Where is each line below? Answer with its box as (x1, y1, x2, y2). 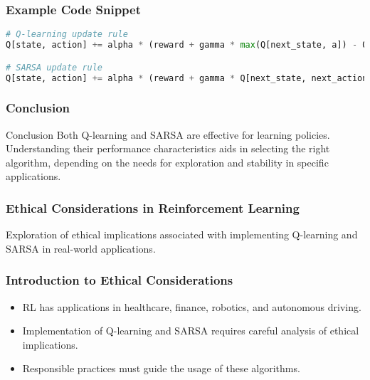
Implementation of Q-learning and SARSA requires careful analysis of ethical (22, 323, 359, 338)
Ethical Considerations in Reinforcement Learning (6, 199, 300, 216)
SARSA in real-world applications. (6, 241, 156, 255)
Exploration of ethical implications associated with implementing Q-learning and (6, 227, 358, 242)
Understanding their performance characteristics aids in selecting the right (6, 141, 330, 156)
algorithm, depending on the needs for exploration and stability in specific (6, 154, 329, 169)
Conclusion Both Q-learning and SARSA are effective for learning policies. (6, 127, 330, 142)
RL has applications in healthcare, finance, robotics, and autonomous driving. (22, 299, 361, 314)
